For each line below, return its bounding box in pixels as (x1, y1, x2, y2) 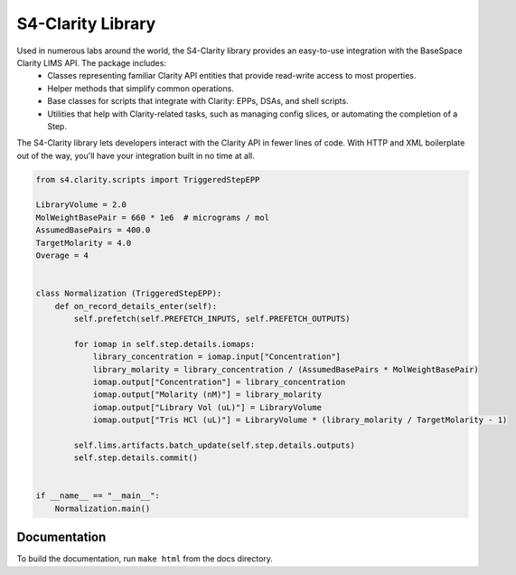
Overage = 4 (35, 250, 89, 260)
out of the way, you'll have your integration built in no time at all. (16, 150, 255, 161)
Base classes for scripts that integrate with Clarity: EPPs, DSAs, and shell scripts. (47, 96, 349, 107)
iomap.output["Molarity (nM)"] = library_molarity (92, 390, 323, 400)
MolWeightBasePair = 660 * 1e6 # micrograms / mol (35, 212, 270, 222)
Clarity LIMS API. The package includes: (16, 57, 167, 68)
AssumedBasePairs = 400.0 (35, 225, 151, 235)
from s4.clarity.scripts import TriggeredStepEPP (35, 174, 260, 184)
